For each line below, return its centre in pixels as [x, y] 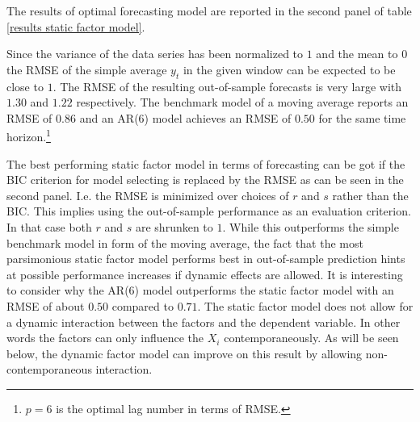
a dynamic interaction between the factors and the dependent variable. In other [204, 322]
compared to [143, 305]
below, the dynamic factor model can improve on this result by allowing [185, 353]
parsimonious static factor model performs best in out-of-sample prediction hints [206, 259]
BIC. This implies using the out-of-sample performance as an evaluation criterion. [209, 211]
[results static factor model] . [76, 26]
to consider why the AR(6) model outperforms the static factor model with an [200, 290]
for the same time [362, 117]
